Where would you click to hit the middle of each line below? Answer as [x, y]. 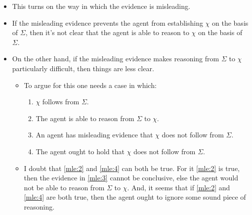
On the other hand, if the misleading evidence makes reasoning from [116, 59]
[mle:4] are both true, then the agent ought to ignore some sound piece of [135, 197]
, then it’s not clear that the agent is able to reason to [107, 32]
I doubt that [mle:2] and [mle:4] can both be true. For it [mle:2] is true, [132, 168]
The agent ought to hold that [80, 151]
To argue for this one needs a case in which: [90, 85]
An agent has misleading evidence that [94, 135]
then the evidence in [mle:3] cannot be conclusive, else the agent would [131, 178]
